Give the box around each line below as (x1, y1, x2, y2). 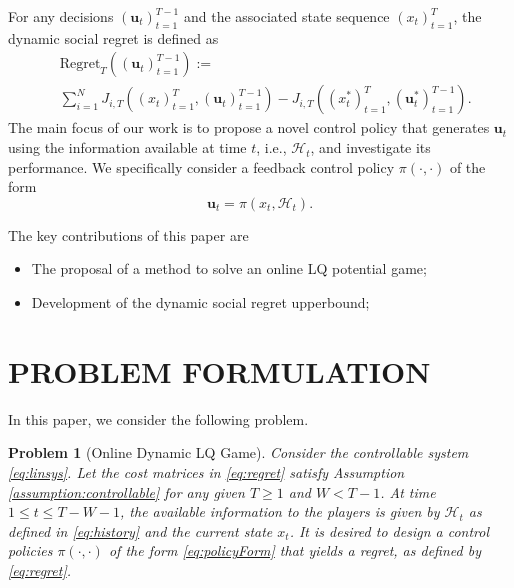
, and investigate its (310, 137, 431, 158)
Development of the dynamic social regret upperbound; (31, 292, 370, 313)
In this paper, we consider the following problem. (8, 408, 309, 429)
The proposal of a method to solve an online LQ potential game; (31, 258, 427, 279)
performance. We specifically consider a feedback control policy (8, 156, 395, 177)
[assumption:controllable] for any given (8, 481, 245, 502)
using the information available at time (8, 137, 247, 158)
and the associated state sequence (183, 6, 390, 26)
